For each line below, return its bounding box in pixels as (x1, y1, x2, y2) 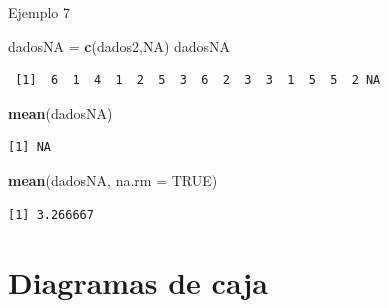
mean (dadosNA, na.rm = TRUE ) (8, 169, 218, 190)
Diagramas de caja (8, 262, 268, 303)
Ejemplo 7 (8, 2, 71, 22)
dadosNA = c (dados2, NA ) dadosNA (8, 35, 231, 56)
